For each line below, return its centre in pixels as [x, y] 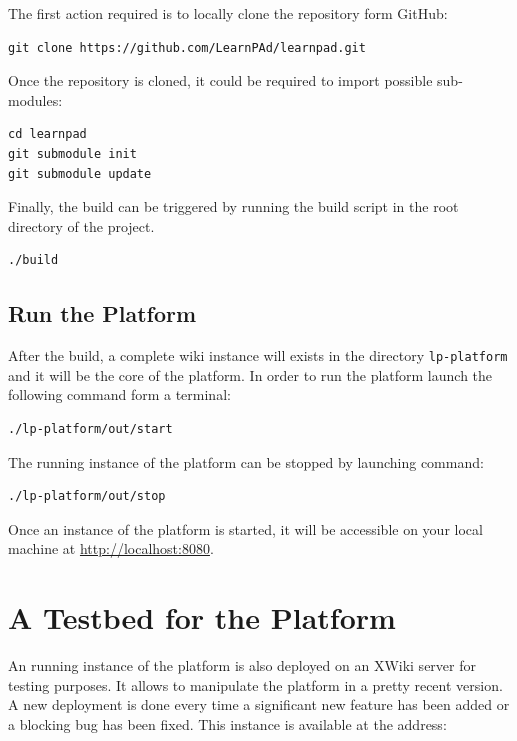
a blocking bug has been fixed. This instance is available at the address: [227, 723]
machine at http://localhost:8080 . [111, 548]
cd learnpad [47, 134]
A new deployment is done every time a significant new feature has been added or [259, 704]
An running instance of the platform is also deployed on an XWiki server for [242, 665]
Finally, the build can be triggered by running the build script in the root [233, 206]
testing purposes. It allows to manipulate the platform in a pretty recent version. [255, 684]
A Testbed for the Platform [202, 617]
